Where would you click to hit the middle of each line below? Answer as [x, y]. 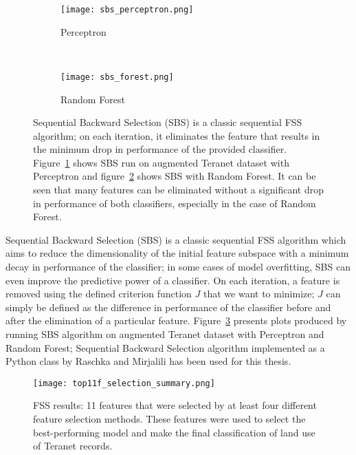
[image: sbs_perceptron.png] [127, 10]
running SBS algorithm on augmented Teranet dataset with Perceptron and [165, 334]
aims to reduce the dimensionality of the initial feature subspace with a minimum [177, 253]
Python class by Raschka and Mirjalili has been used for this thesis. [148, 361]
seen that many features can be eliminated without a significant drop [179, 190]
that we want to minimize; [259, 294]
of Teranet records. [73, 446]
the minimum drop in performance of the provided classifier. [160, 149]
